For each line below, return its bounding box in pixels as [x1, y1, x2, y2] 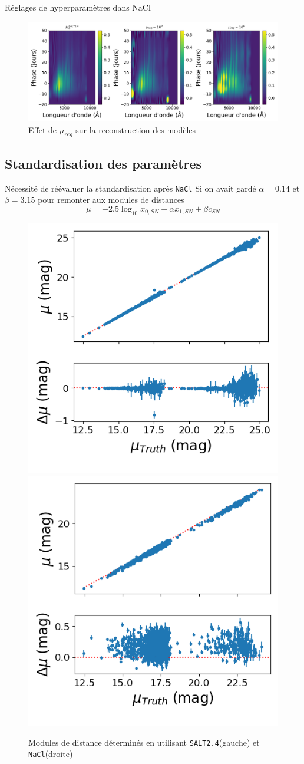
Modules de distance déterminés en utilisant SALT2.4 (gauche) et [28, 736, 260, 748]
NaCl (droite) [28, 747, 73, 760]
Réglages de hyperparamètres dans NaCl [5, 1, 151, 13]
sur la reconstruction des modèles [75, 123, 196, 136]
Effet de [28, 123, 57, 136]
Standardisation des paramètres [5, 154, 202, 172]
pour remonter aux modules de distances [38, 193, 184, 206]
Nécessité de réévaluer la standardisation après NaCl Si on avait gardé [5, 182, 256, 194]
